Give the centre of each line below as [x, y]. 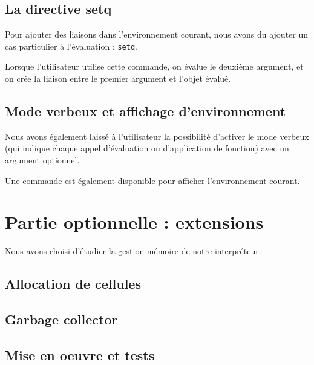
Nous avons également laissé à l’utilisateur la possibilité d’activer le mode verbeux [157, 136]
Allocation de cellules [73, 284]
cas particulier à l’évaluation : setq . [71, 46]
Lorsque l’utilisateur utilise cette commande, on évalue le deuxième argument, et [154, 66]
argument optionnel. [42, 160]
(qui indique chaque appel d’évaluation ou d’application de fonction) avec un [147, 148]
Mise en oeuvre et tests [80, 354]
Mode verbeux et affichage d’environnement [146, 111]
